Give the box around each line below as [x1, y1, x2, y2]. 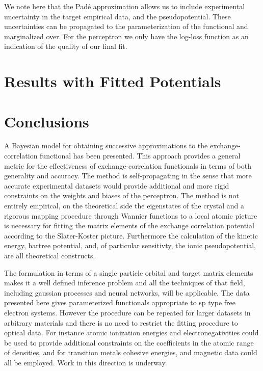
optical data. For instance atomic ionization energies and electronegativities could [4, 327, 259, 338]
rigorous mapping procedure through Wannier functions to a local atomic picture [4, 210, 257, 221]
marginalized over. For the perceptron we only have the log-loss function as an [4, 31, 249, 41]
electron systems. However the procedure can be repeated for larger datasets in [4, 307, 251, 317]
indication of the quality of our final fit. [4, 41, 127, 51]
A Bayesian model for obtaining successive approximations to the [4, 140, 208, 151]
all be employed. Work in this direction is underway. [4, 357, 167, 367]
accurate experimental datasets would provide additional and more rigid [4, 180, 229, 191]
